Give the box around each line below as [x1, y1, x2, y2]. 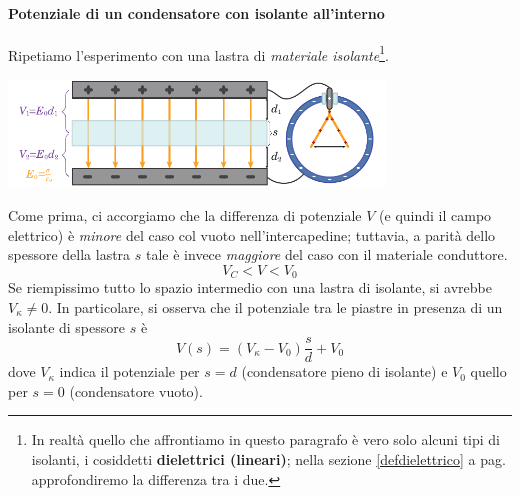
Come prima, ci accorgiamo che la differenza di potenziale [8, 205, 362, 226]
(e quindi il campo [379, 205, 492, 226]
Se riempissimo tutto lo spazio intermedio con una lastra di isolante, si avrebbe [8, 277, 492, 298]
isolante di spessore [8, 316, 125, 337]
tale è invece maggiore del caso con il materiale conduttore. [146, 244, 508, 265]
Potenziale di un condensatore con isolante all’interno [8, 2, 385, 23]
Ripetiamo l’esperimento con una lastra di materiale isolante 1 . [8, 41, 389, 65]
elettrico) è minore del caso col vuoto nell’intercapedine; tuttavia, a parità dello [8, 224, 496, 245]
